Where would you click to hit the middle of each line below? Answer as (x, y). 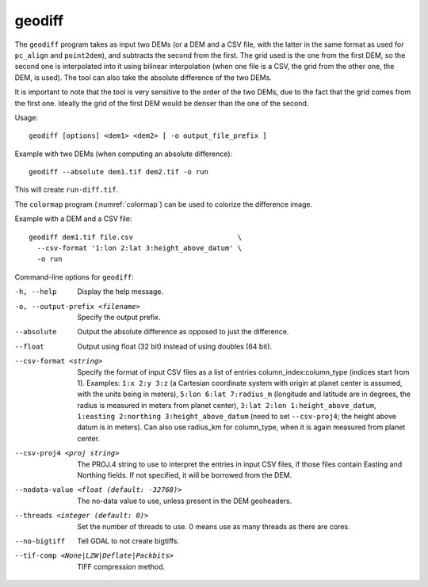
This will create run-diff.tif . (67, 189)
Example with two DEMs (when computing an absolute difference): (124, 154)
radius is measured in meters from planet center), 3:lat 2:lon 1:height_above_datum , (227, 405)
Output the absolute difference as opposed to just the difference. (183, 332)
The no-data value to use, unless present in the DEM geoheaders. (185, 501)
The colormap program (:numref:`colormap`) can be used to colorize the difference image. (164, 204)
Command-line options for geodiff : (74, 276)
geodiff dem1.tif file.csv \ (135, 237)
